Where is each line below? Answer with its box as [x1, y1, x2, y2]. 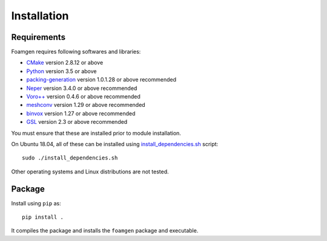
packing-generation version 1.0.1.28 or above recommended [26, 76, 177, 83]
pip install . [22, 214, 64, 220]
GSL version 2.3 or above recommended [26, 118, 128, 126]
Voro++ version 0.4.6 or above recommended [26, 93, 140, 100]
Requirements [11, 32, 66, 42]
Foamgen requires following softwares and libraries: [11, 48, 141, 56]
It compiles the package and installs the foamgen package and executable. [11, 227, 199, 234]
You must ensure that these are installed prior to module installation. [11, 129, 182, 137]
